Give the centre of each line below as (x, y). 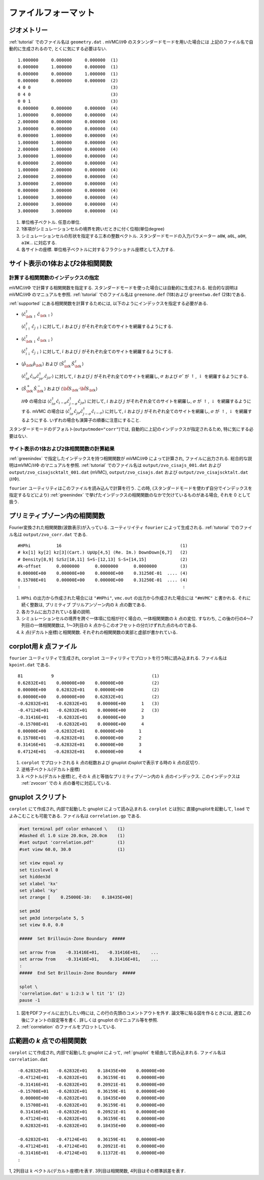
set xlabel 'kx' (39, 884)
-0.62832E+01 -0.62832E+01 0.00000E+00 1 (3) (89, 703)
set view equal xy (41, 863)
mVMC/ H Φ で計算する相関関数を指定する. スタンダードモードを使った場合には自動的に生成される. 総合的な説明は (123, 287)
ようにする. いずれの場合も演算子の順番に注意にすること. (83, 420)
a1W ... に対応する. (39, 243)
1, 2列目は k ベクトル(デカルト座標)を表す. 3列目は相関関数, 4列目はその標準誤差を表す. (97, 1171)
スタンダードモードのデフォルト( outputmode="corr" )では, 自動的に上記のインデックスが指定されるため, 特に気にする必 (131, 429)
